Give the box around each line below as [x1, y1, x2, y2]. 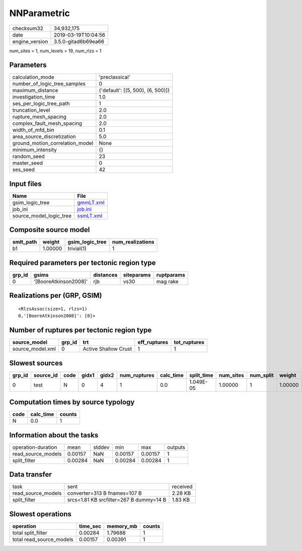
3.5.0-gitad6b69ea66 [53, 38, 105, 45]
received [172, 483, 193, 490]
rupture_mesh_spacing [12, 113, 66, 120]
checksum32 [12, 25, 44, 32]
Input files [9, 179, 42, 188]
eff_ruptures [137, 339, 169, 346]
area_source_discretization [12, 133, 76, 140]
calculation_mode [12, 73, 55, 81]
